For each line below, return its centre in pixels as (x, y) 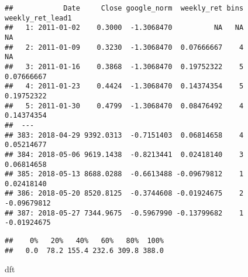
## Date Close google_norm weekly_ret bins (124, 8)
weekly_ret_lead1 (38, 18)
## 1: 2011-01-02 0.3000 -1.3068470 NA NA (124, 28)
